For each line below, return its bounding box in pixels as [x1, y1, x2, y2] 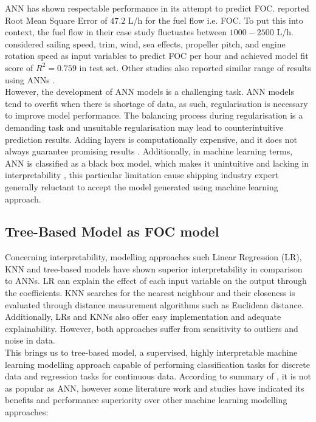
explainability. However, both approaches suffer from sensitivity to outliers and [5, 322, 298, 334]
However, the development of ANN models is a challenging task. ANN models [5, 85, 294, 98]
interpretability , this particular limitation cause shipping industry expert [5, 168, 279, 181]
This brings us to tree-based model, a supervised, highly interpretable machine [5, 346, 298, 359]
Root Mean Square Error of [5, 13, 108, 26]
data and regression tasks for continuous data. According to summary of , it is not [5, 370, 311, 382]
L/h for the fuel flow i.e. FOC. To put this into [128, 13, 303, 26]
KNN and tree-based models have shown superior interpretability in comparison [5, 262, 303, 275]
